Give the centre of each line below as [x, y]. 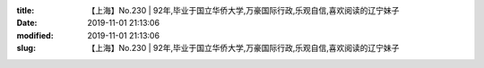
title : [26, 10]
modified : [35, 35]
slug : [26, 48]
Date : [27, 23]
